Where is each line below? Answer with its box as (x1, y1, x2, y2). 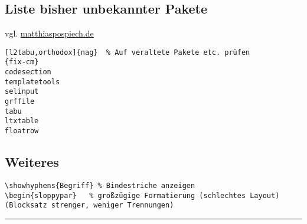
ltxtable (5, 117, 39, 126)
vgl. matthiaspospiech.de (5, 27, 94, 39)
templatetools (5, 77, 60, 86)
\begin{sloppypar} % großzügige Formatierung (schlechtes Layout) (5, 191, 280, 200)
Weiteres (5, 153, 59, 171)
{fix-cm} (5, 58, 39, 67)
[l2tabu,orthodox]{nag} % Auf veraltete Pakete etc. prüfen (5, 48, 250, 57)
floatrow (5, 127, 39, 136)
